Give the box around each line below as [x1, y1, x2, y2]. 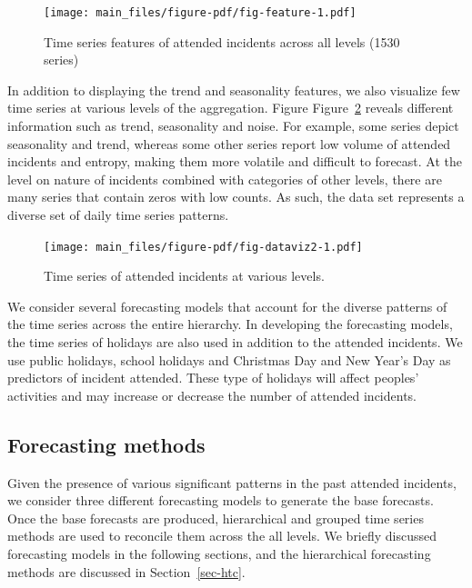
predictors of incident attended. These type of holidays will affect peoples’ [7, 368, 419, 387]
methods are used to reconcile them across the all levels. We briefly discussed [7, 526, 437, 545]
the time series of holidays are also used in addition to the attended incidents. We [7, 333, 463, 352]
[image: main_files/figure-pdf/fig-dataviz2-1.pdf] [44, 240, 363, 254]
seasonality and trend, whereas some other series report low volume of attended [7, 134, 451, 153]
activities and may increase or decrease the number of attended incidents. [7, 385, 417, 404]
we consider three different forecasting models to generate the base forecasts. [7, 491, 434, 510]
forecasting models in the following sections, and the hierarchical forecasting [7, 543, 431, 563]
